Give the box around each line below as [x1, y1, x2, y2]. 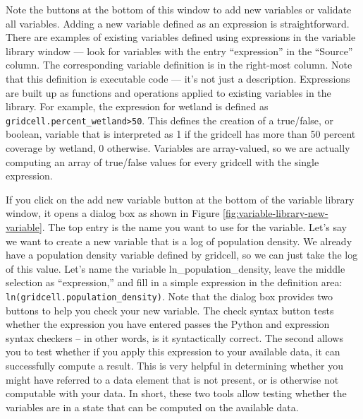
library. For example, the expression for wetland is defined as [6, 99, 269, 114]
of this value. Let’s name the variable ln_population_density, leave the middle [6, 261, 345, 276]
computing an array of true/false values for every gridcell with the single [6, 154, 319, 169]
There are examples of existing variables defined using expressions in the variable [6, 30, 356, 45]
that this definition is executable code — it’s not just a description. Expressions [6, 71, 350, 85]
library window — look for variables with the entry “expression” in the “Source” [6, 43, 353, 58]
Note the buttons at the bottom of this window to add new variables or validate [6, 2, 352, 16]
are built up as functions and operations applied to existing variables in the [6, 85, 331, 100]
